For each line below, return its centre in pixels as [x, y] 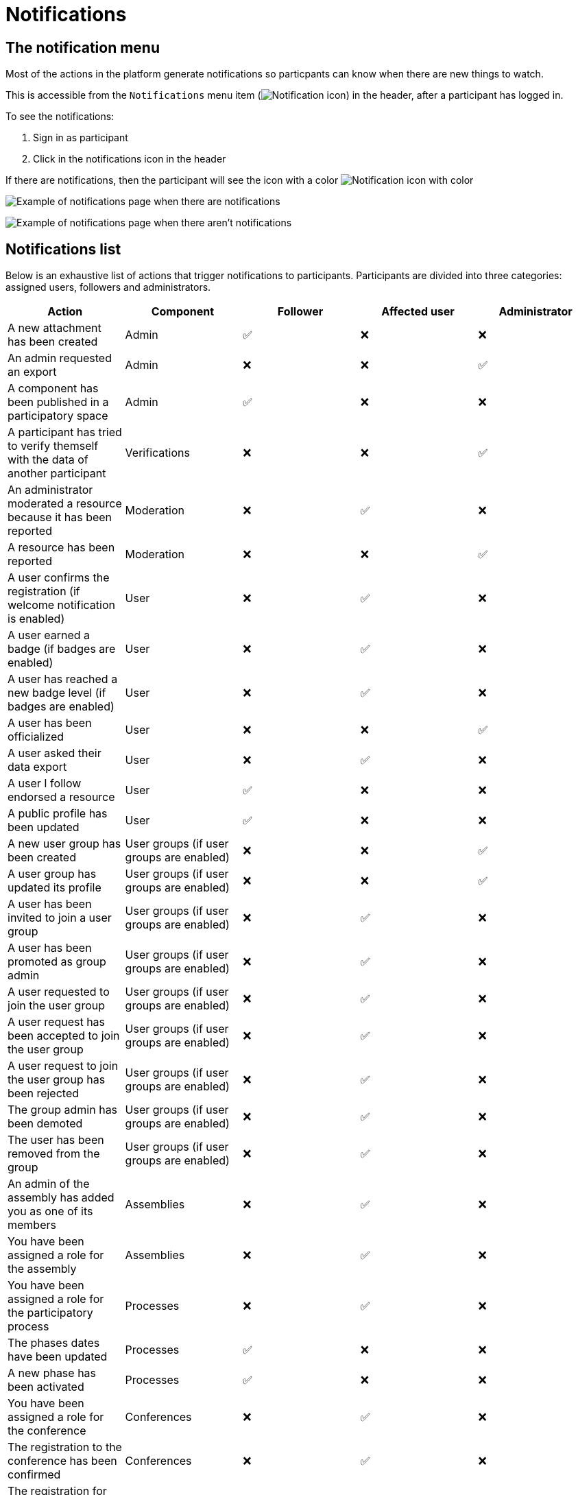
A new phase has [52, 1373]
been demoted [45, 1124]
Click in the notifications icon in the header [130, 159]
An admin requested [60, 358]
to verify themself [53, 446]
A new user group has [64, 844]
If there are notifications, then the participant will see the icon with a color [172, 180]
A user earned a [49, 635]
